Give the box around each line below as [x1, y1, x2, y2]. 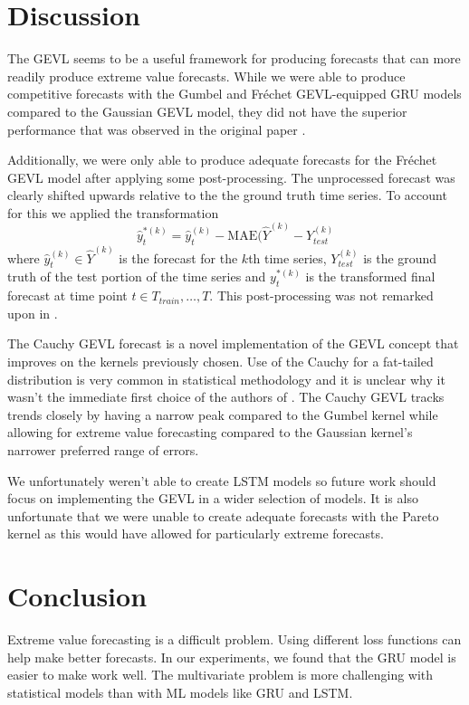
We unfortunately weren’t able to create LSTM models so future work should [7, 471, 436, 490]
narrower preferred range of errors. [7, 440, 199, 459]
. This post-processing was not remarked [209, 286, 434, 305]
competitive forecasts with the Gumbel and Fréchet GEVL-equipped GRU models [7, 84, 462, 103]
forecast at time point [7, 286, 128, 305]
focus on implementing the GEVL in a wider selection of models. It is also [7, 489, 418, 508]
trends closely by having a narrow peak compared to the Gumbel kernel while [7, 405, 438, 424]
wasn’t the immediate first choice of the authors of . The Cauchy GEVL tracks [7, 387, 445, 406]
